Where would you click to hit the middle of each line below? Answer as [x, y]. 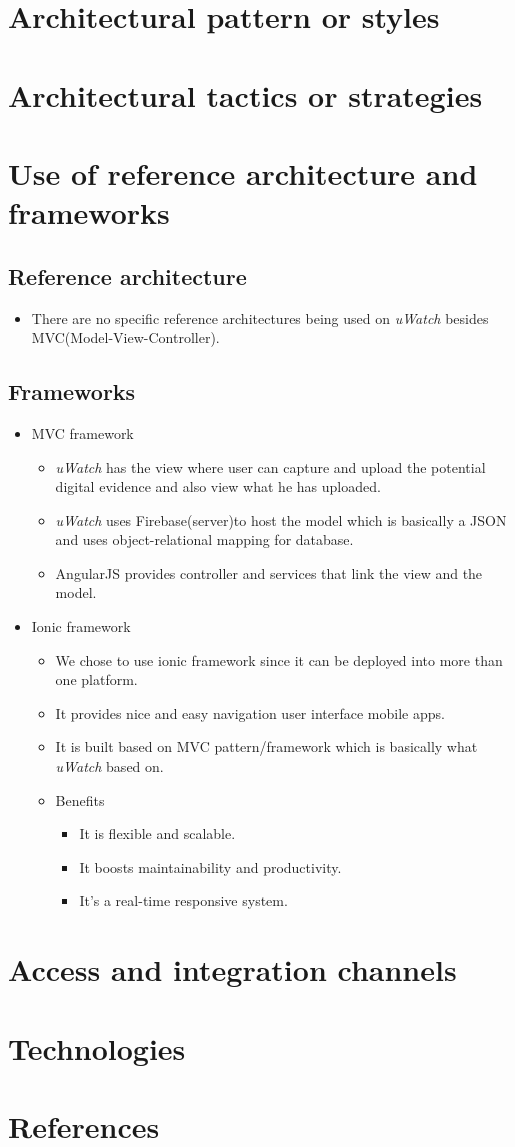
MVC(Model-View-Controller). [125, 337]
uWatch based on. [109, 766]
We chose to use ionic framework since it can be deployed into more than [279, 659]
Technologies [97, 1047]
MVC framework [82, 432]
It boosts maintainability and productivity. [210, 866]
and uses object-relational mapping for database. [204, 539]
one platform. [96, 679]
